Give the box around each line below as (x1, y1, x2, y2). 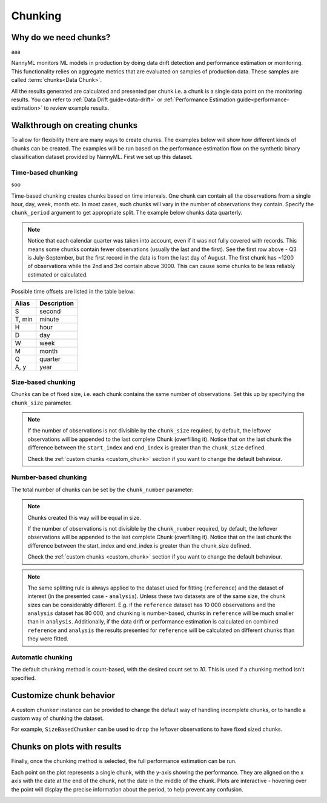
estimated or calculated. (27, 270, 88, 278)
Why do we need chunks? (11, 32, 111, 42)
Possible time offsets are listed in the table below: (11, 288, 136, 295)
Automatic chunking (11, 653, 73, 661)
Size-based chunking (11, 378, 76, 386)
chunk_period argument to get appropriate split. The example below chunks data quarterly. (11, 209, 243, 217)
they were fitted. (27, 635, 69, 642)
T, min (15, 315, 33, 323)
